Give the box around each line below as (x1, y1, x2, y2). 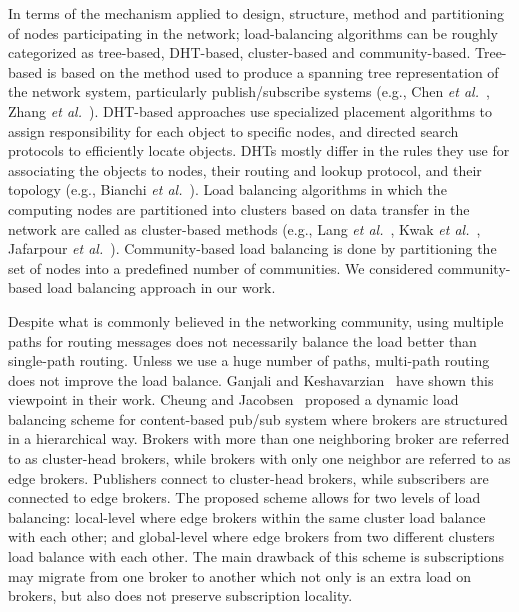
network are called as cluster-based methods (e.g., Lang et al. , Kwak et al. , (8, 218, 481, 239)
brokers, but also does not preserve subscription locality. (8, 585, 353, 606)
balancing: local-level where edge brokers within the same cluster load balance (8, 506, 486, 527)
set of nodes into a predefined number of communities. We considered (8, 257, 434, 278)
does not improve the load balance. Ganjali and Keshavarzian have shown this (8, 369, 494, 390)
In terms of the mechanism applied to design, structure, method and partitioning (8, 3, 504, 23)
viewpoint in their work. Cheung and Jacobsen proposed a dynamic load (8, 389, 459, 410)
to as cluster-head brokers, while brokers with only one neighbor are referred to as (8, 448, 511, 469)
